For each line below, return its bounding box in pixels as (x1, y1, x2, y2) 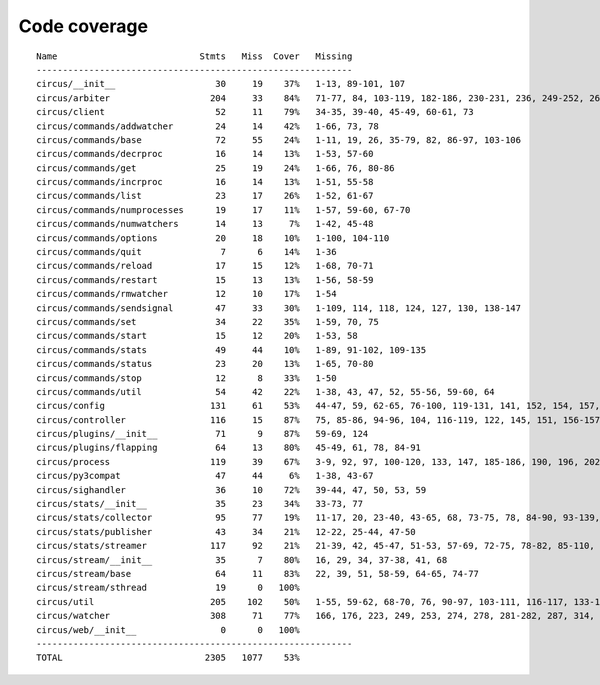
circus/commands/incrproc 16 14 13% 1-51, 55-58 (36, 176, 374, 188)
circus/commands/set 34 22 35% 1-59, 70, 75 (36, 316, 379, 327)
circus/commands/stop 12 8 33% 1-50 (36, 372, 337, 384)
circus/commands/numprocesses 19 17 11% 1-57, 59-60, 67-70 (36, 204, 411, 215)
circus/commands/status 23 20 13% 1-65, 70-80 (36, 358, 374, 370)
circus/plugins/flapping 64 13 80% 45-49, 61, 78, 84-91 (36, 442, 422, 454)
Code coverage (18, 15, 149, 37)
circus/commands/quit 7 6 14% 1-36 (36, 246, 337, 258)
